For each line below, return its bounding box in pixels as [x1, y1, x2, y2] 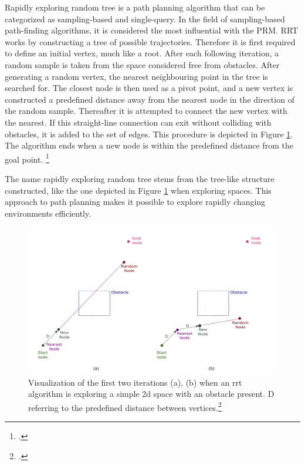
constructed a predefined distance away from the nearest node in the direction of [5, 93, 294, 105]
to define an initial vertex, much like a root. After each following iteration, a [5, 47, 279, 59]
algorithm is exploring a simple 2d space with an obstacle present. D [28, 387, 274, 400]
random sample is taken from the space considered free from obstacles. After [5, 58, 280, 70]
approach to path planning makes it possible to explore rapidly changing [5, 196, 266, 208]
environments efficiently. [5, 207, 91, 219]
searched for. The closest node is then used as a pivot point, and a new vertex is [5, 82, 293, 94]
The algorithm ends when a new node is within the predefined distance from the [5, 139, 293, 151]
